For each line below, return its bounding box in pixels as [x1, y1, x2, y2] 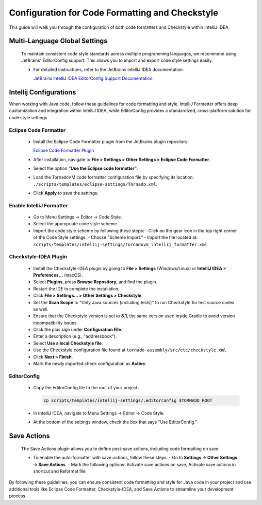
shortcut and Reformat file [33, 468, 86, 474]
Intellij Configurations [9, 88, 76, 96]
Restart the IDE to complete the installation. [33, 286, 120, 291]
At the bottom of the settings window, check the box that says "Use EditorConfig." [33, 419, 197, 425]
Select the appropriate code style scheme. [33, 221, 118, 227]
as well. [33, 306, 49, 312]
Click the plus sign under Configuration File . [33, 326, 123, 333]
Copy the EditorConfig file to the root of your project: [33, 385, 139, 390]
